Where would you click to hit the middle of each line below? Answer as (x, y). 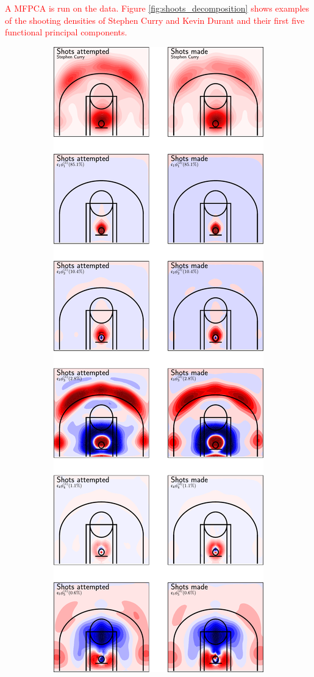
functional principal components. (66, 32)
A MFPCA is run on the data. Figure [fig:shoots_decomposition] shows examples (157, 8)
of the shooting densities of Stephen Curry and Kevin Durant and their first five (155, 20)
